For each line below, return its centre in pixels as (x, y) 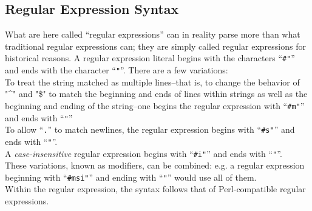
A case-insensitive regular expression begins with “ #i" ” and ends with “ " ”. (144, 153)
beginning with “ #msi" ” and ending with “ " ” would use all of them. (131, 177)
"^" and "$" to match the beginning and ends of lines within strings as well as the (156, 94)
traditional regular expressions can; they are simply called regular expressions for (155, 46)
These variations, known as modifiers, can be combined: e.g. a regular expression (155, 165)
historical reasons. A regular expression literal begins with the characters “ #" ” (150, 58)
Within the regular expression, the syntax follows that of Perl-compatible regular (155, 189)
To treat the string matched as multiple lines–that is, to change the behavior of (152, 82)
